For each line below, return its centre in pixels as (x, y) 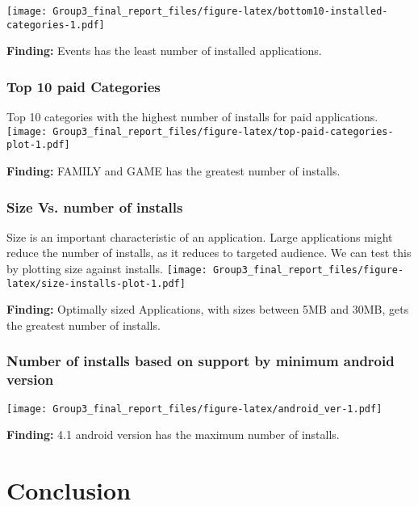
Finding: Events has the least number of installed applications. (164, 51)
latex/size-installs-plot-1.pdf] (96, 283)
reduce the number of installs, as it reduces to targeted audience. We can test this (209, 253)
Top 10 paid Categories (84, 86)
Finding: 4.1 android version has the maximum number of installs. (173, 434)
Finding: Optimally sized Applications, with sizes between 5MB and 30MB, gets (208, 309)
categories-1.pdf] (56, 25)
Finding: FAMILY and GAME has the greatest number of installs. (173, 171)
